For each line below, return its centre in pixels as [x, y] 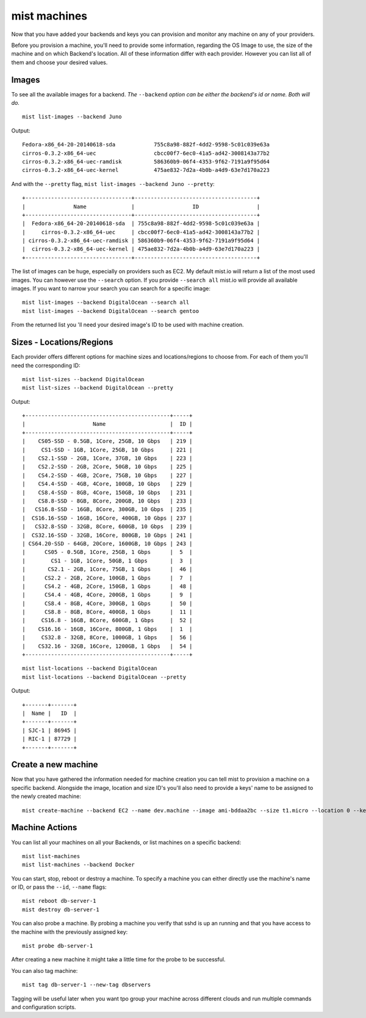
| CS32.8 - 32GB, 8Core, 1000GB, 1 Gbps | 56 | [107, 638]
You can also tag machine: [45, 970]
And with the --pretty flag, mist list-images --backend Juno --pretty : [113, 184]
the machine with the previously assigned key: [70, 932]
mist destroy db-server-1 [61, 909]
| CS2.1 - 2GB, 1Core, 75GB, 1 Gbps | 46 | [107, 569]
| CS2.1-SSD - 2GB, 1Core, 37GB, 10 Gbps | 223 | [107, 458]
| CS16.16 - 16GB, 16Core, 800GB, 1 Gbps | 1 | [107, 629]
